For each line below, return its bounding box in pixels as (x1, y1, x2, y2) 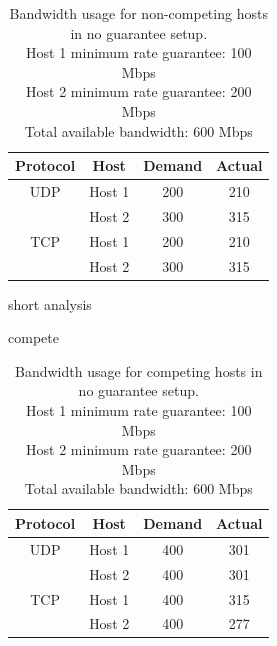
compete (8, 327, 59, 348)
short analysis (8, 293, 92, 314)
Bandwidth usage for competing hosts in (15, 360, 263, 381)
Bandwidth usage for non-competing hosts (9, 3, 268, 23)
